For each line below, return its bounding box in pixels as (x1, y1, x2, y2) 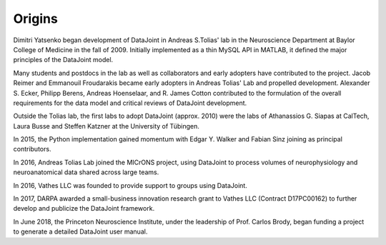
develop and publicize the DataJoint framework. (13, 204, 155, 213)
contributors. (13, 145, 51, 154)
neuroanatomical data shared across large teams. (13, 168, 159, 176)
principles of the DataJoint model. (13, 56, 114, 64)
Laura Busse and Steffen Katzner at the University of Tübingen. (13, 121, 199, 130)
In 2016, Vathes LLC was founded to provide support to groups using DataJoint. (13, 181, 248, 189)
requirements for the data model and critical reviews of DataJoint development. (13, 99, 247, 107)
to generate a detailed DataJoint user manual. (13, 227, 148, 236)
